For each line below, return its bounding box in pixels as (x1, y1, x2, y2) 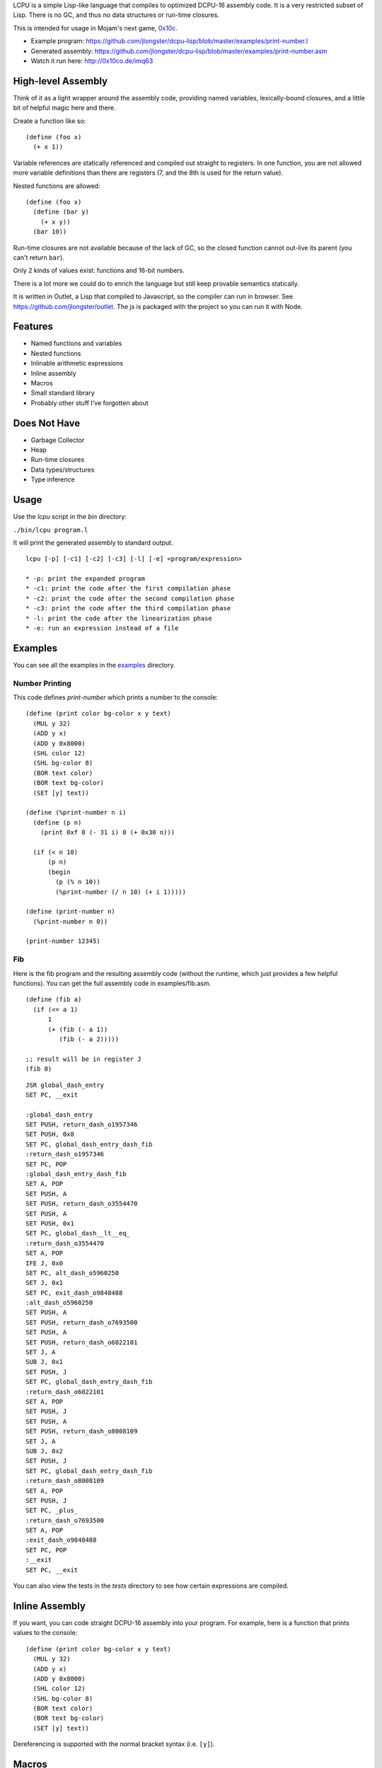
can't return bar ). (13, 253, 65, 262)
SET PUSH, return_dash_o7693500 (25, 1318, 138, 1326)
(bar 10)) (33, 228, 67, 236)
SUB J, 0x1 (25, 1358, 64, 1366)
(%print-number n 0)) (33, 917, 108, 926)
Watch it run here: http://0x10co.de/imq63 (30, 57, 154, 65)
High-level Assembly (13, 75, 108, 87)
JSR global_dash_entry (25, 1081, 105, 1089)
